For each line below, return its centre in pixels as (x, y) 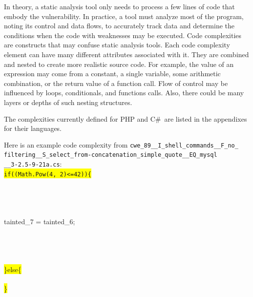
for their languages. (33, 128)
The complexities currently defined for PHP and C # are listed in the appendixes (126, 118)
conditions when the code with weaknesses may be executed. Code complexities (123, 35)
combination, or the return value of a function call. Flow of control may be (116, 83)
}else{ (13, 269)
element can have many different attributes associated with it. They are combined (126, 54)
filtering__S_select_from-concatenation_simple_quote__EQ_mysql (111, 155)
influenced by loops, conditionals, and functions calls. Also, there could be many (124, 93)
